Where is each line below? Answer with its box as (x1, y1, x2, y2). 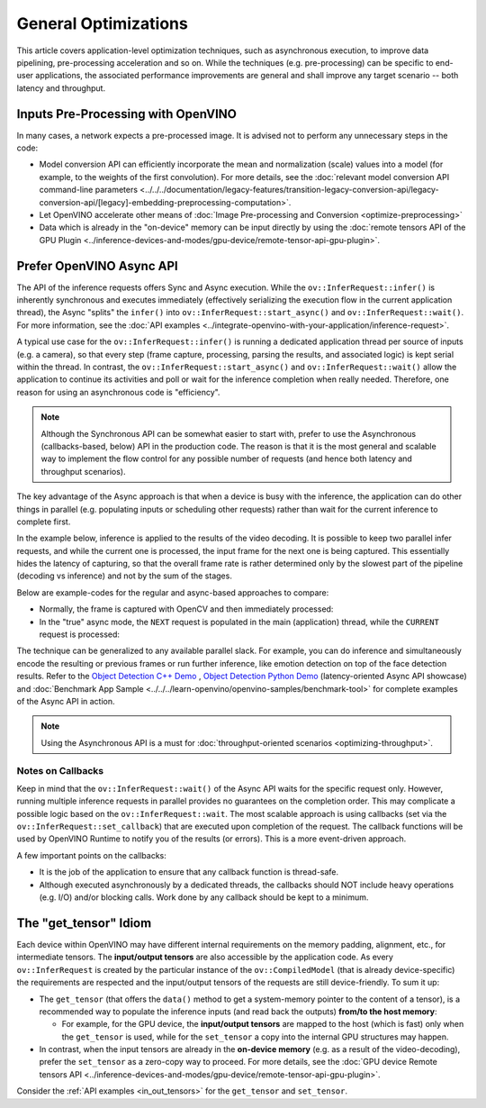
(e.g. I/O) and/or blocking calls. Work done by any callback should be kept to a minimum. (39, 892, 369, 903)
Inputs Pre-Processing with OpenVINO (16, 106, 238, 122)
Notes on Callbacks (16, 764, 103, 777)
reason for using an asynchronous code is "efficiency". (16, 386, 220, 397)
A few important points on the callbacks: (16, 849, 166, 860)
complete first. (16, 516, 71, 527)
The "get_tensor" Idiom (16, 915, 152, 931)
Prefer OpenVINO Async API (16, 258, 179, 274)
